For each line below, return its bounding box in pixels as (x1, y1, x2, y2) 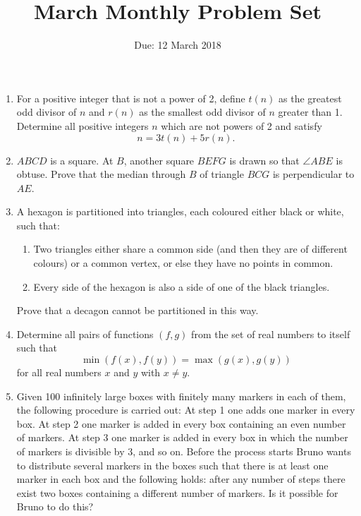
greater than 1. (278, 104, 343, 119)
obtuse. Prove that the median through (16, 167, 186, 181)
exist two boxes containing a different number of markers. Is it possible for (16, 485, 338, 500)
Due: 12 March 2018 (134, 37, 221, 52)
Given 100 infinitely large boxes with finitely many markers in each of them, (16, 388, 346, 403)
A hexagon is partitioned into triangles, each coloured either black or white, (16, 204, 344, 219)
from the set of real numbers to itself (191, 326, 350, 341)
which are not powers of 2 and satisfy (161, 118, 322, 133)
